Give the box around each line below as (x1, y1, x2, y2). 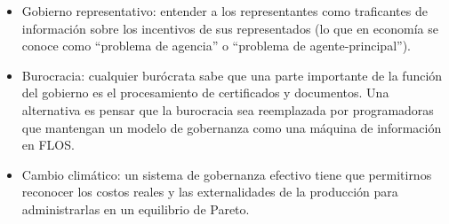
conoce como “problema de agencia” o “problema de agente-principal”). (21, 36, 411, 55)
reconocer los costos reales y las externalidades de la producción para (21, 182, 398, 201)
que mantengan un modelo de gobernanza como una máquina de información (21, 118, 442, 136)
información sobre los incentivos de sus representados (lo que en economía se (21, 19, 438, 37)
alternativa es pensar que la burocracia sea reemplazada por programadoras (21, 100, 434, 119)
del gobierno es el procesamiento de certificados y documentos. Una (21, 83, 389, 102)
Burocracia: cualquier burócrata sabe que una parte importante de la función (21, 66, 443, 84)
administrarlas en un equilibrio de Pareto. (21, 199, 250, 218)
